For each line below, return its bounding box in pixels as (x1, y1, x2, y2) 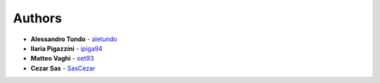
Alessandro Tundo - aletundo (30, 35, 118, 43)
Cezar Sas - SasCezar (30, 63, 96, 73)
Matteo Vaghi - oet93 (30, 54, 94, 63)
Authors (13, 10, 63, 26)
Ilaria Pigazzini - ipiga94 (30, 44, 103, 52)
